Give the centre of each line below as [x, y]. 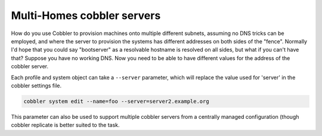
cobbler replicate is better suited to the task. [65, 125]
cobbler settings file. [36, 86]
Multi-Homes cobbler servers [86, 15]
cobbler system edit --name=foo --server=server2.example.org [116, 101]
